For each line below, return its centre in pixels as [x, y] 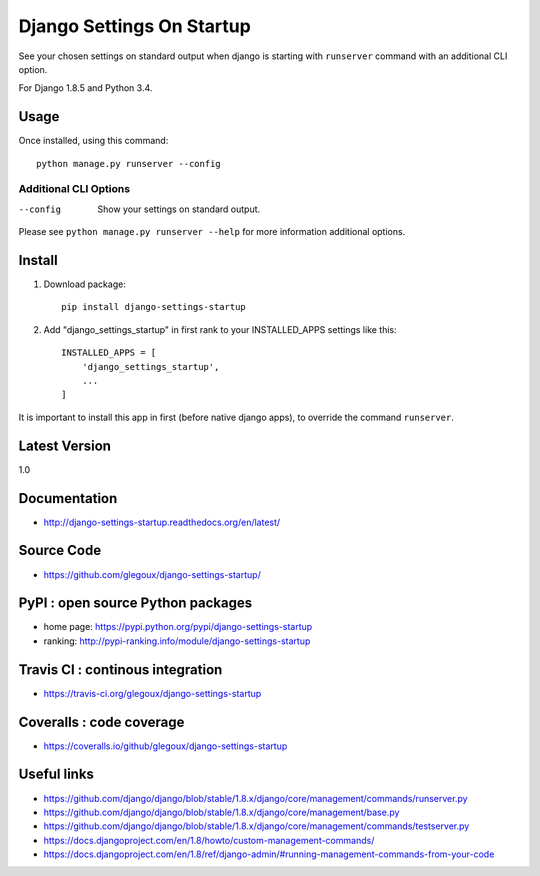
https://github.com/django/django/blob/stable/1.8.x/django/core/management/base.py [221, 812]
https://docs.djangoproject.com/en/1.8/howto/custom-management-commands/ [209, 840]
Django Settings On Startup [135, 26]
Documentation [68, 498]
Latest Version [65, 445]
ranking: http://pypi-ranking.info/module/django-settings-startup [177, 641]
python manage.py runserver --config [129, 163]
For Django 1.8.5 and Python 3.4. [85, 88]
